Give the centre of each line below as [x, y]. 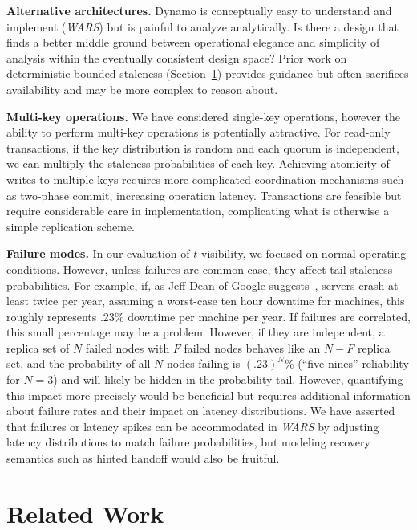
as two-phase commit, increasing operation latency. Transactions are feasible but [204, 195]
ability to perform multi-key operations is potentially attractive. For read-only [198, 132]
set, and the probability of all [79, 363]
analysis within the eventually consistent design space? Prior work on [177, 57]
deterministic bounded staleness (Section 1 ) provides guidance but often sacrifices [208, 73]
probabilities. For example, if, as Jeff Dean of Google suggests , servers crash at [202, 285]
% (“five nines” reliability [346, 363]
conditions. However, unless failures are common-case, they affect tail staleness [200, 269]
